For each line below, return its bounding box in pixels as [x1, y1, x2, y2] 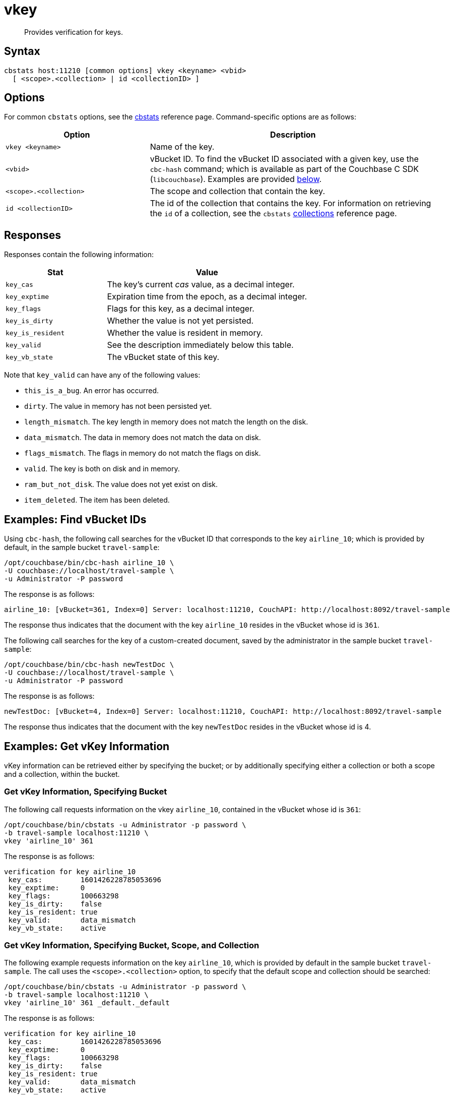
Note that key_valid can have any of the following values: [4, 371, 201, 380]
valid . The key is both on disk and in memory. [24, 464, 180, 473]
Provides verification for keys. [24, 27, 123, 36]
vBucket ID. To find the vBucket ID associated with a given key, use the [150, 154, 419, 164]
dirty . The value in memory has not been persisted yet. [24, 402, 212, 411]
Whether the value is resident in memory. [107, 328, 263, 338]
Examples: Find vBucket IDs [4, 513, 147, 526]
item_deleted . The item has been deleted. [24, 496, 170, 505]
